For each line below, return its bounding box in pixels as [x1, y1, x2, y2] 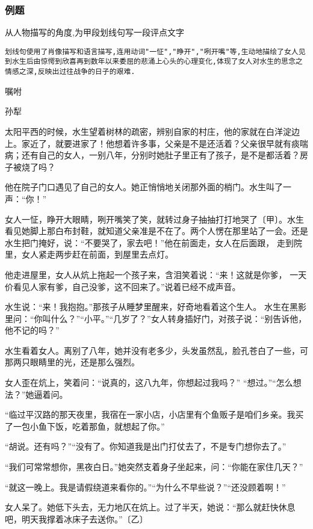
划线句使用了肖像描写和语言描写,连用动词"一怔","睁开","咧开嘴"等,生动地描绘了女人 [5, 47, 299, 56]
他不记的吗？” [5, 324, 60, 336]
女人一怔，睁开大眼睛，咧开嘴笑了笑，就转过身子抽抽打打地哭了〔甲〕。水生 [5, 212, 304, 225]
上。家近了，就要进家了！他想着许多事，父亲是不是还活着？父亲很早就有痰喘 [5, 137, 308, 149]
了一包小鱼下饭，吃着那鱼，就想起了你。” [5, 419, 165, 432]
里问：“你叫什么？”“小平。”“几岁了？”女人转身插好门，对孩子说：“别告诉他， [5, 312, 307, 324]
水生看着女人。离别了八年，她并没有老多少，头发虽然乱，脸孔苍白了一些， [5, 344, 300, 356]
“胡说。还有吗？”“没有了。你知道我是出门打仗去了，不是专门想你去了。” [5, 440, 287, 453]
